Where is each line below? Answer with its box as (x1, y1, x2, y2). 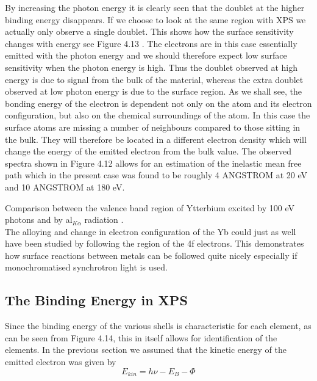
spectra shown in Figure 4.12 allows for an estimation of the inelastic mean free (5, 156, 302, 169)
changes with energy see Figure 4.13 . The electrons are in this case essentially (5, 37, 297, 49)
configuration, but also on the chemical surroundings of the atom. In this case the (5, 109, 310, 122)
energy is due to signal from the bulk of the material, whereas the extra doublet (5, 73, 304, 85)
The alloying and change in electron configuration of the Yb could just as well (5, 225, 296, 238)
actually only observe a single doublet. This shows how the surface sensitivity (5, 25, 294, 38)
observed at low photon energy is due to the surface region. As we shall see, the (5, 85, 302, 98)
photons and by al (5, 213, 73, 226)
